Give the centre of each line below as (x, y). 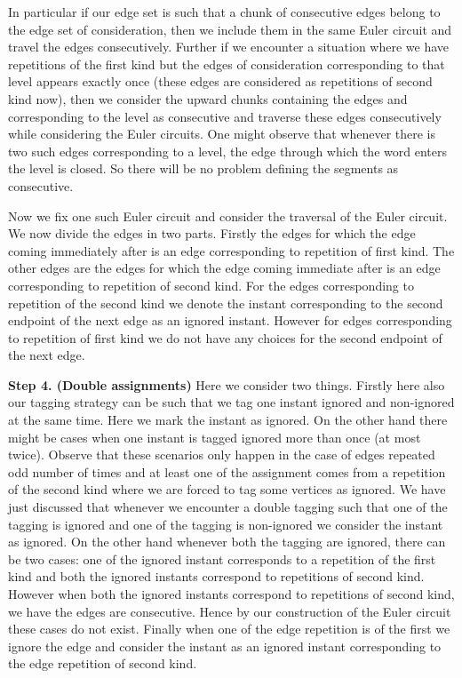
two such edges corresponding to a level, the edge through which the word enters (227, 151)
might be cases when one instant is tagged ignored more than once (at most (215, 437)
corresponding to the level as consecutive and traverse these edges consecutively (225, 116)
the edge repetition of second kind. (103, 663)
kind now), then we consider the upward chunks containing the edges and (208, 98)
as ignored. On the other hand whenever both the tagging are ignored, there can (227, 542)
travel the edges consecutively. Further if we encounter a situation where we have (229, 47)
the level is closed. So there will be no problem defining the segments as (203, 168)
